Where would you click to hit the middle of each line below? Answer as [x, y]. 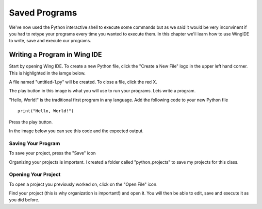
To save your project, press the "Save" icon [52, 153]
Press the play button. [31, 122]
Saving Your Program [34, 143]
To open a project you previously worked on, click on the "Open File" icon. [83, 184]
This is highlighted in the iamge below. [47, 73]
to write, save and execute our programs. [50, 41]
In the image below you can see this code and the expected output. [76, 131]
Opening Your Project [35, 174]
